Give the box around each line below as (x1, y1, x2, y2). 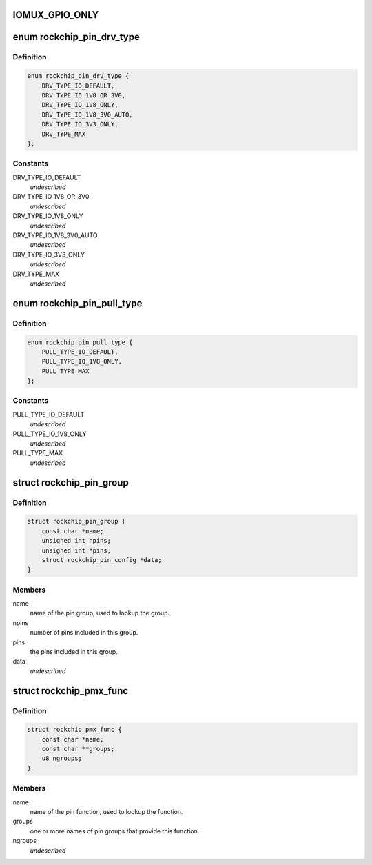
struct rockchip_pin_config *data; (41, 556, 162, 564)
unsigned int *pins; (41, 546, 112, 555)
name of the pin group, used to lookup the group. (30, 609, 170, 617)
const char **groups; (41, 745, 115, 753)
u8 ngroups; (41, 755, 83, 762)
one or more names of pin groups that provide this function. (30, 826, 200, 835)
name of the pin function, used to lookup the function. (30, 808, 183, 815)
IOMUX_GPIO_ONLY (12, 9, 99, 21)
